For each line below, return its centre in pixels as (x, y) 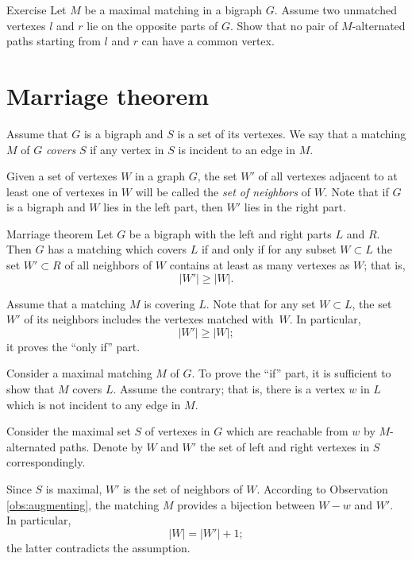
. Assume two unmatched (335, 10)
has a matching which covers (117, 249)
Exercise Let (37, 10)
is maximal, (74, 489)
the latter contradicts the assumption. (98, 547)
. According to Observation (322, 489)
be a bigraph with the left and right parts (230, 233)
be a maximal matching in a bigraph (173, 10)
